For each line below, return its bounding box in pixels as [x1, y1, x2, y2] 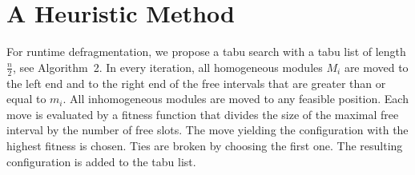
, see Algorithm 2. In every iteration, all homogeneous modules [12, 58, 323, 75]
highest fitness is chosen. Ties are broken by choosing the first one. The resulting [6, 137, 403, 153]
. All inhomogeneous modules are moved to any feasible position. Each [62, 90, 409, 107]
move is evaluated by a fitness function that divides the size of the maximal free [6, 105, 399, 122]
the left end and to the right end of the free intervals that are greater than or [6, 74, 386, 91]
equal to [6, 90, 46, 107]
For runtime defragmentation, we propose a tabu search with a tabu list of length [6, 43, 406, 60]
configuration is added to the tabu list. [6, 153, 196, 169]
